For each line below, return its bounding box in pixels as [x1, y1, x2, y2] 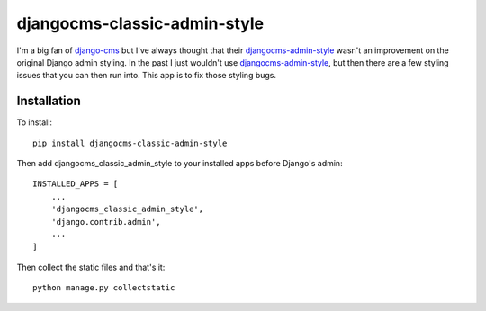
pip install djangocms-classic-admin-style [32, 138, 228, 148]
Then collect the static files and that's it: [16, 262, 166, 272]
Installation [16, 93, 81, 109]
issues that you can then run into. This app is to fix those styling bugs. [16, 70, 277, 81]
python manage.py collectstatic [32, 283, 175, 293]
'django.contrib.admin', [50, 217, 161, 227]
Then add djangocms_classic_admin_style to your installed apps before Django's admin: [16, 158, 343, 169]
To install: [16, 117, 53, 128]
